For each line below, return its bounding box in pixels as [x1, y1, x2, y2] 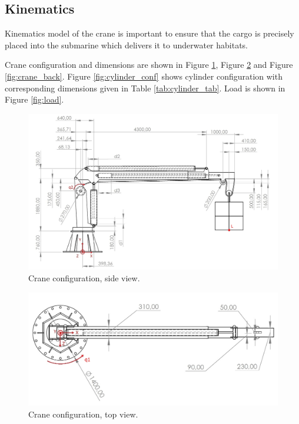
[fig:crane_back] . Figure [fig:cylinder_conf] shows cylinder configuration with [5, 70, 283, 82]
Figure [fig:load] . [5, 93, 64, 106]
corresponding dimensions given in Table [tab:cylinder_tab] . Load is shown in [5, 81, 285, 94]
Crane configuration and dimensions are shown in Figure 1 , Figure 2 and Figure [5, 58, 293, 71]
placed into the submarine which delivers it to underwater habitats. [5, 38, 248, 51]
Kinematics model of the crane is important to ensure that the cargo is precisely [5, 27, 294, 40]
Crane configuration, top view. [28, 407, 138, 420]
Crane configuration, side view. [28, 271, 140, 284]
